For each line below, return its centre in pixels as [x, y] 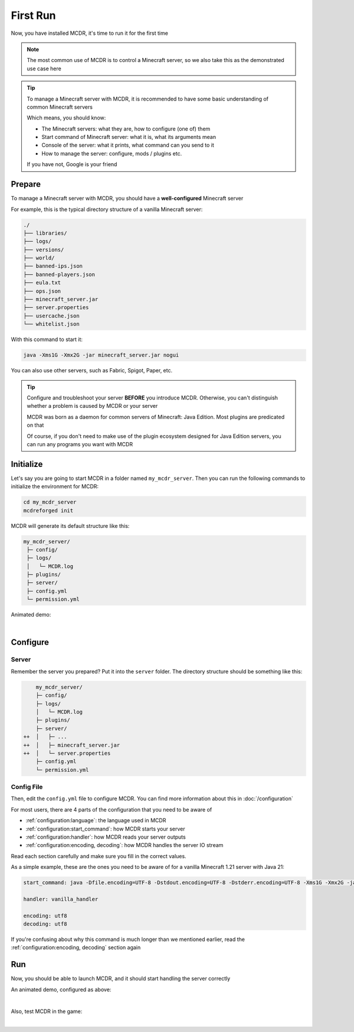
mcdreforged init [48, 510]
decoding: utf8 [45, 924]
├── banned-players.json [59, 274]
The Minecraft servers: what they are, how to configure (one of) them [126, 129]
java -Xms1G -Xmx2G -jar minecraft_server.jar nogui [101, 355]
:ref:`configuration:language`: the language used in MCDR [96, 820]
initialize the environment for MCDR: [55, 486]
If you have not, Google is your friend [72, 164]
